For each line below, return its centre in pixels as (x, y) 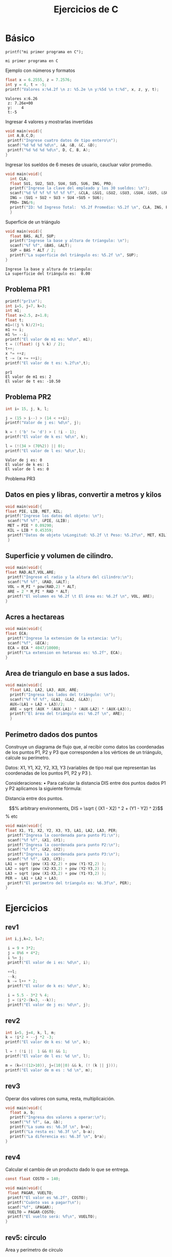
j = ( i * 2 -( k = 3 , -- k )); (32, 1000)
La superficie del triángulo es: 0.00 (48, 273)
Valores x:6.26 (21, 98)
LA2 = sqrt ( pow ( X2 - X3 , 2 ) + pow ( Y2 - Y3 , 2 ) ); (56, 868)
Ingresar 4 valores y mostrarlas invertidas (49, 121)
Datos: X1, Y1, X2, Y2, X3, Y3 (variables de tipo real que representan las (81, 768)
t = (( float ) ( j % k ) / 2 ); (35, 344)
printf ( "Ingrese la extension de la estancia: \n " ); (65, 638)
